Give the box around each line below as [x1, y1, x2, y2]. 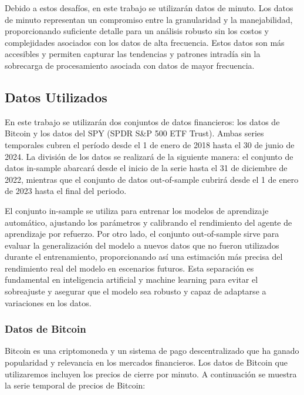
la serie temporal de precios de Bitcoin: [5, 379, 146, 391]
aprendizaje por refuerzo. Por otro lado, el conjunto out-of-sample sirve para [5, 227, 279, 240]
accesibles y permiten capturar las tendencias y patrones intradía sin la [5, 48, 261, 60]
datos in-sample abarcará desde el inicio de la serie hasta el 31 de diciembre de [5, 162, 288, 174]
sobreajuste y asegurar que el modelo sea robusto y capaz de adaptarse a [5, 285, 266, 297]
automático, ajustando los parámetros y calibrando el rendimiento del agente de [5, 216, 292, 228]
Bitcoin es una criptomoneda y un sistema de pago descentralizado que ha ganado [5, 344, 299, 357]
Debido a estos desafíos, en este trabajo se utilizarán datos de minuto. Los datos [5, 2, 293, 14]
